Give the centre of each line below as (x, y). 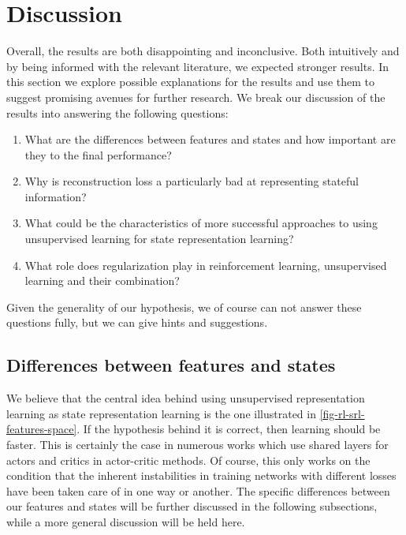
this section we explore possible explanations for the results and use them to (190, 82)
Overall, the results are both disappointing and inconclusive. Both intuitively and (203, 51)
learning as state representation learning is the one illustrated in (161, 413)
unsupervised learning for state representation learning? (159, 239)
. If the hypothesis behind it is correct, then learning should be (229, 429)
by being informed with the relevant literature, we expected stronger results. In (198, 66)
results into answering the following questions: (117, 112)
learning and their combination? (102, 281)
